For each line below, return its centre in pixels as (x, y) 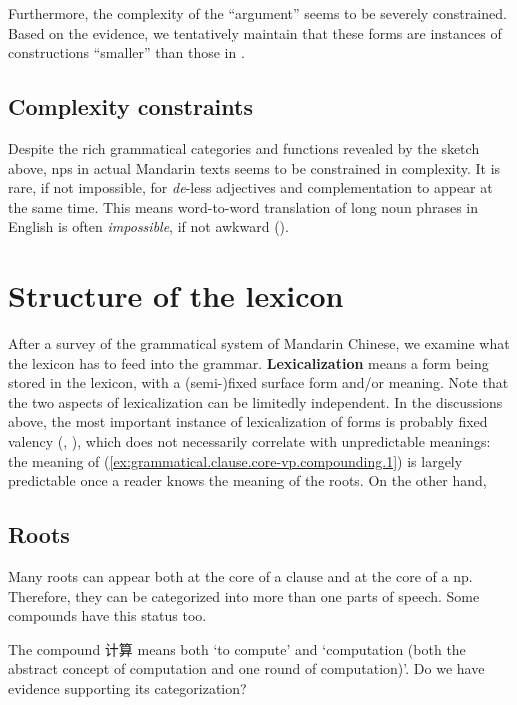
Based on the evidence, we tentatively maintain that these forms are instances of (255, 32)
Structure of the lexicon (176, 295)
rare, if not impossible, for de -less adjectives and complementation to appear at (250, 187)
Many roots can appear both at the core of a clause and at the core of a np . (240, 576)
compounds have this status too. (107, 615)
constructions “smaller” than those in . (126, 52)
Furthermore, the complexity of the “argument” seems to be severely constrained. (257, 13)
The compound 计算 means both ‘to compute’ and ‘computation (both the (237, 648)
